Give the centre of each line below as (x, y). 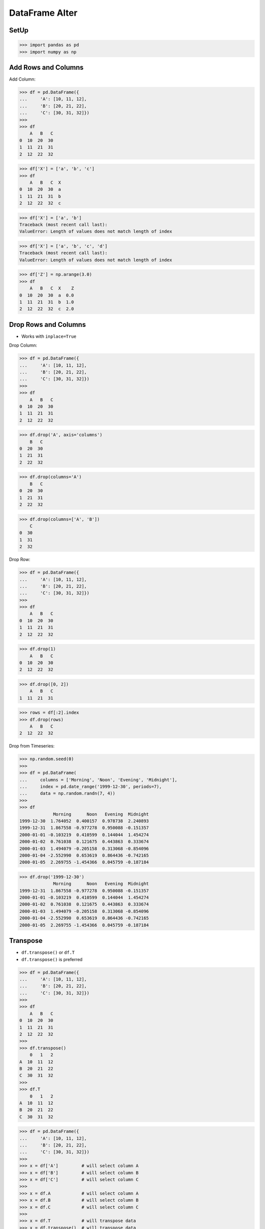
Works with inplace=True (49, 336)
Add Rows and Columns (46, 67)
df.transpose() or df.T (48, 952)
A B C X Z (52, 288)
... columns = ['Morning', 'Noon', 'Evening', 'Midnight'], (98, 780)
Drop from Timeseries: (32, 746)
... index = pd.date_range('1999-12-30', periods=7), (91, 787)
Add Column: (22, 79)
